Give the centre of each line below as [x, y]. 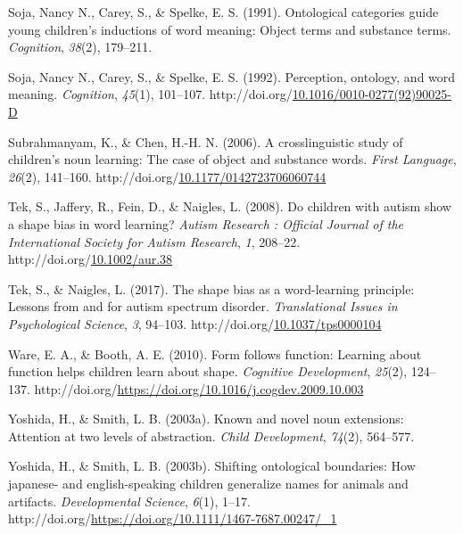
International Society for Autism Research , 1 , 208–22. [154, 241]
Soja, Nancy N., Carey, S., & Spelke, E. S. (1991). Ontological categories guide [223, 12]
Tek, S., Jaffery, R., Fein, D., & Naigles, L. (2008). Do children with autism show [230, 206]
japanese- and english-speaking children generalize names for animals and [208, 484]
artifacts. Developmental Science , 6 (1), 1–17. [129, 501]
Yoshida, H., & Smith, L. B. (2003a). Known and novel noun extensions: [206, 419]
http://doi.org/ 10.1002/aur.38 [91, 259]
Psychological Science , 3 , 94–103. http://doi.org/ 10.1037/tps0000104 [195, 323]
